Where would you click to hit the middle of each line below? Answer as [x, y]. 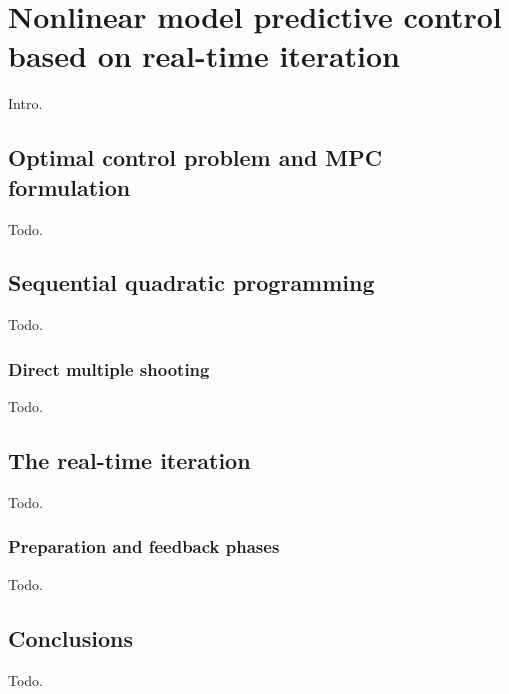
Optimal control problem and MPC [195, 157]
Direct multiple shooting [109, 368]
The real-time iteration [129, 460]
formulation [69, 186]
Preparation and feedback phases [144, 546]
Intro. [25, 103]
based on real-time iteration [204, 55]
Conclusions [71, 637]
